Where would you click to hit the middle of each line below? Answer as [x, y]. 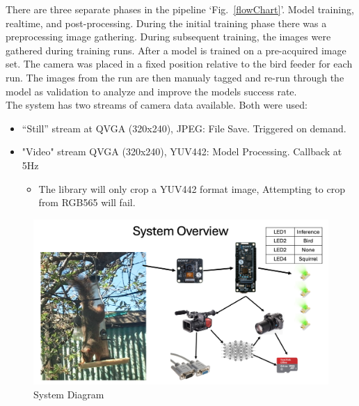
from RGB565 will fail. [87, 202]
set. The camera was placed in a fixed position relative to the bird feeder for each [179, 64]
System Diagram [69, 394]
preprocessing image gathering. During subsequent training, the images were [168, 37]
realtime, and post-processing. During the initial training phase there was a [166, 23]
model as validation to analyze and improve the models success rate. [151, 91]
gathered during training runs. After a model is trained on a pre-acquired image [176, 50]
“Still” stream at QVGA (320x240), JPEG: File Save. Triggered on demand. [184, 128]
